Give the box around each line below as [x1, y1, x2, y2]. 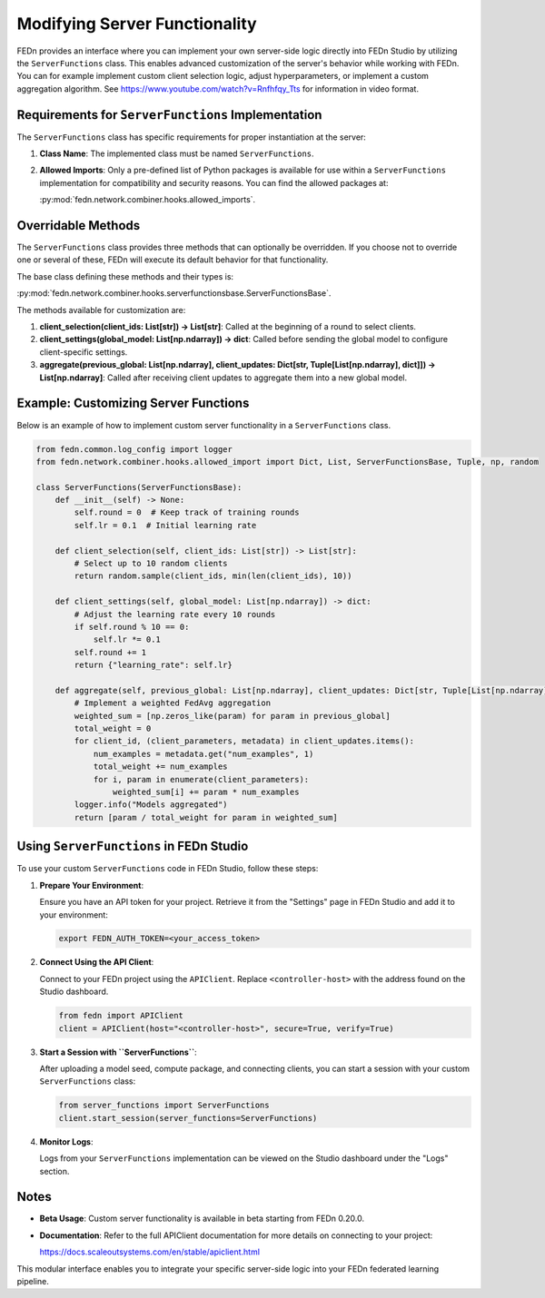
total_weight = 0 [74, 723, 152, 734]
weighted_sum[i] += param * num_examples [112, 787, 300, 798]
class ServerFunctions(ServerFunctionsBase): [35, 482, 243, 492]
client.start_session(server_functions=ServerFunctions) [58, 1113, 318, 1123]
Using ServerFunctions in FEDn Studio [16, 839, 249, 854]
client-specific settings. [39, 346, 128, 358]
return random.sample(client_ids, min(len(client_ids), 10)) [74, 571, 352, 581]
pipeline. [16, 1276, 49, 1286]
